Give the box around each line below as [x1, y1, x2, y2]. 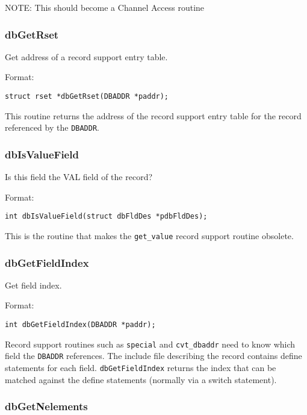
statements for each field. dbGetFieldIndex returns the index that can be [5, 361, 276, 373]
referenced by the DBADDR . [5, 121, 99, 134]
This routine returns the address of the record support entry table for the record [5, 109, 302, 122]
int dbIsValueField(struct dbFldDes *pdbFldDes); [5, 212, 208, 221]
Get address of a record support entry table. [5, 50, 168, 63]
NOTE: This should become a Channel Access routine [5, 1, 205, 13]
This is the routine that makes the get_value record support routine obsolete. [5, 229, 294, 242]
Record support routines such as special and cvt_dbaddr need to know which [5, 337, 296, 350]
